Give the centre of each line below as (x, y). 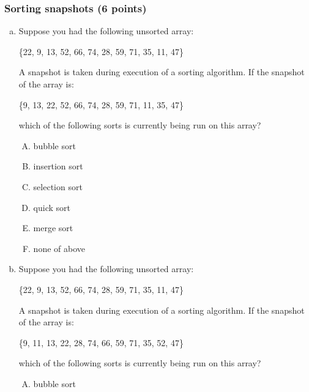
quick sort (52, 207)
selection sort (58, 186)
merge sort (53, 228)
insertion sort (58, 166)
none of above (59, 248)
